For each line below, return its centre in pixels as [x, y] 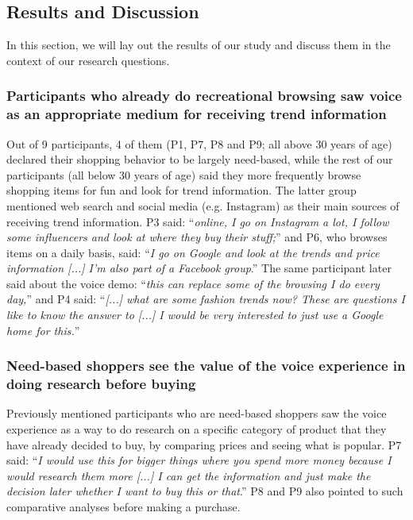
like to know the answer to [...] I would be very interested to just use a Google [195, 315]
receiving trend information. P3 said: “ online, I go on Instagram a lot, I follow [198, 221]
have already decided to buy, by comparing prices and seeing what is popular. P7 [204, 444]
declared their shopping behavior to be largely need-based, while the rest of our [200, 159]
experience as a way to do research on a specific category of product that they [197, 428]
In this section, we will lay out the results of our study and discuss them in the [199, 45]
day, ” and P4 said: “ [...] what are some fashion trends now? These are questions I [206, 299]
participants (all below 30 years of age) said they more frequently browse [184, 174]
